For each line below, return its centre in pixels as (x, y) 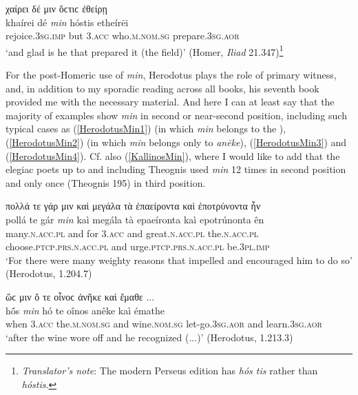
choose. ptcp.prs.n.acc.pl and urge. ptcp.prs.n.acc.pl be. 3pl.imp (138, 246)
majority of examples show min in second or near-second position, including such (176, 115)
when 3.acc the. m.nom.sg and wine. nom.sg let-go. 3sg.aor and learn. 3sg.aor (164, 324)
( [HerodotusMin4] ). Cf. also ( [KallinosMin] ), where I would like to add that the (173, 155)
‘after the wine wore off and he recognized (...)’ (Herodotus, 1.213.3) (149, 337)
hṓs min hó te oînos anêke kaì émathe (85, 310)
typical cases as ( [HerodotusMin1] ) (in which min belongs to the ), (146, 129)
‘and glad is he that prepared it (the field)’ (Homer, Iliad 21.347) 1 (145, 50)
